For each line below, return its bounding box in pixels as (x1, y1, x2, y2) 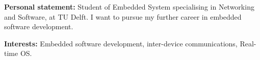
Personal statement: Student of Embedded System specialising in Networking (4, 2, 254, 12)
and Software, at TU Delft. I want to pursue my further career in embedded (4, 11, 242, 22)
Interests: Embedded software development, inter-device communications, (4, 38, 238, 48)
